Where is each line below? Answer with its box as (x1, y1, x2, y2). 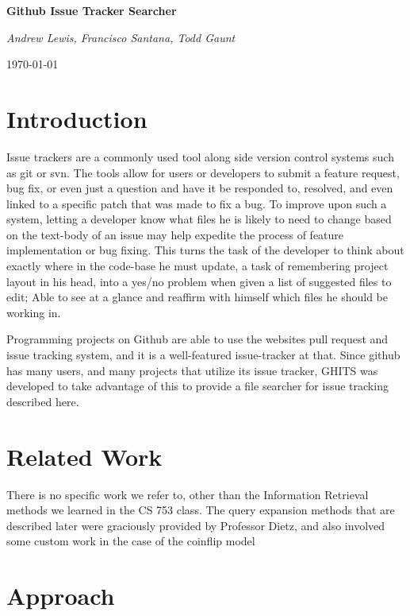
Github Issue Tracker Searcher (6, 2, 177, 18)
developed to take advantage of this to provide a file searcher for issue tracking (6, 378, 389, 394)
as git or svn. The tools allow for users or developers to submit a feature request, (6, 164, 400, 180)
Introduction (6, 102, 148, 134)
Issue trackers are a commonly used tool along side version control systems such (6, 148, 394, 165)
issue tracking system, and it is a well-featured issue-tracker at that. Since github (6, 347, 400, 363)
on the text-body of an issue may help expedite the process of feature (6, 226, 344, 242)
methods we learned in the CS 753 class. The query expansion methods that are (6, 502, 395, 518)
